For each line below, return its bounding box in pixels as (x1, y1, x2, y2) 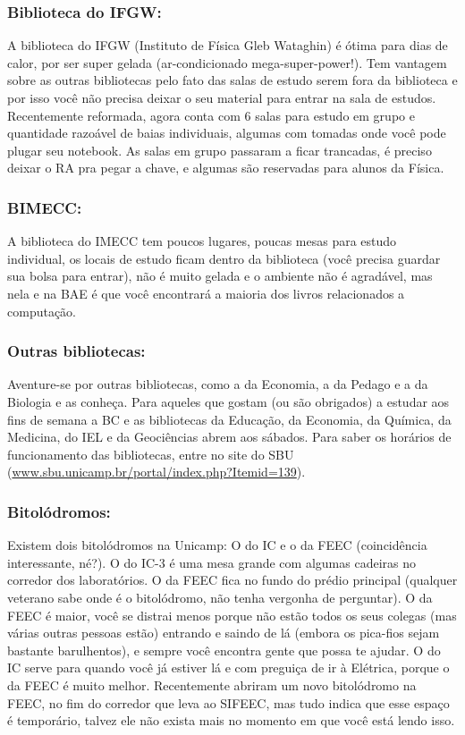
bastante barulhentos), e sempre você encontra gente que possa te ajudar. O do (7, 640, 441, 659)
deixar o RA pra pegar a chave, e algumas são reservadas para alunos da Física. (7, 158, 444, 177)
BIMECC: (7, 196, 82, 218)
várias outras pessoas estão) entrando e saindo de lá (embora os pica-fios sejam (7, 623, 440, 642)
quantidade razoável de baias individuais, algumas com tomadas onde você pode (7, 123, 446, 142)
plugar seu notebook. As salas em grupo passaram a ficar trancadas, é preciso (7, 140, 432, 159)
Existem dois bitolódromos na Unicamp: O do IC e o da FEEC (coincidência (7, 536, 427, 554)
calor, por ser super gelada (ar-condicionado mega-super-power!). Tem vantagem (7, 53, 447, 72)
